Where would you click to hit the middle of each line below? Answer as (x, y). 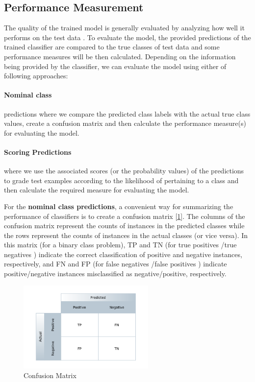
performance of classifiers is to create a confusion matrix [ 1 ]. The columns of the (125, 216)
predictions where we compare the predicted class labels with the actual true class (127, 113)
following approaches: (36, 76)
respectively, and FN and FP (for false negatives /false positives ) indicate (115, 264)
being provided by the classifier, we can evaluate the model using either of (115, 66)
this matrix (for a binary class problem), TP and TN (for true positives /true (120, 245)
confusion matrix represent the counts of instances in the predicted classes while (124, 226)
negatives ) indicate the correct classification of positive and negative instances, (123, 254)
